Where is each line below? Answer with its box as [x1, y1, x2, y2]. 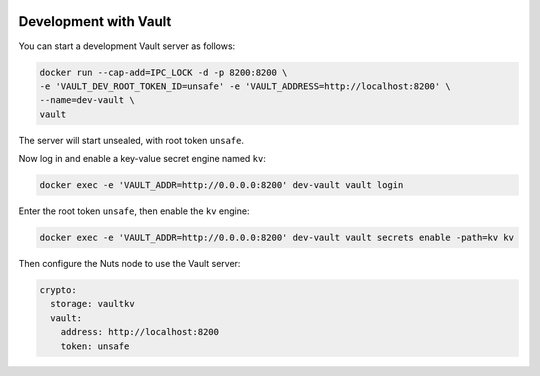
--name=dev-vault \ [39, 95, 135, 106]
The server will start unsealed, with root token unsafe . [18, 134, 245, 146]
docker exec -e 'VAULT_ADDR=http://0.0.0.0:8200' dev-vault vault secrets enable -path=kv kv [39, 232, 515, 243]
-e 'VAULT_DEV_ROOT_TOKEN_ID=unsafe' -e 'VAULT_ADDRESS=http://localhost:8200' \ [39, 80, 452, 92]
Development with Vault [18, 13, 172, 30]
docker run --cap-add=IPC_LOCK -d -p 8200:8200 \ [39, 66, 288, 78]
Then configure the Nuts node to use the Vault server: [18, 257, 241, 269]
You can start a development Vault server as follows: [18, 40, 236, 52]
